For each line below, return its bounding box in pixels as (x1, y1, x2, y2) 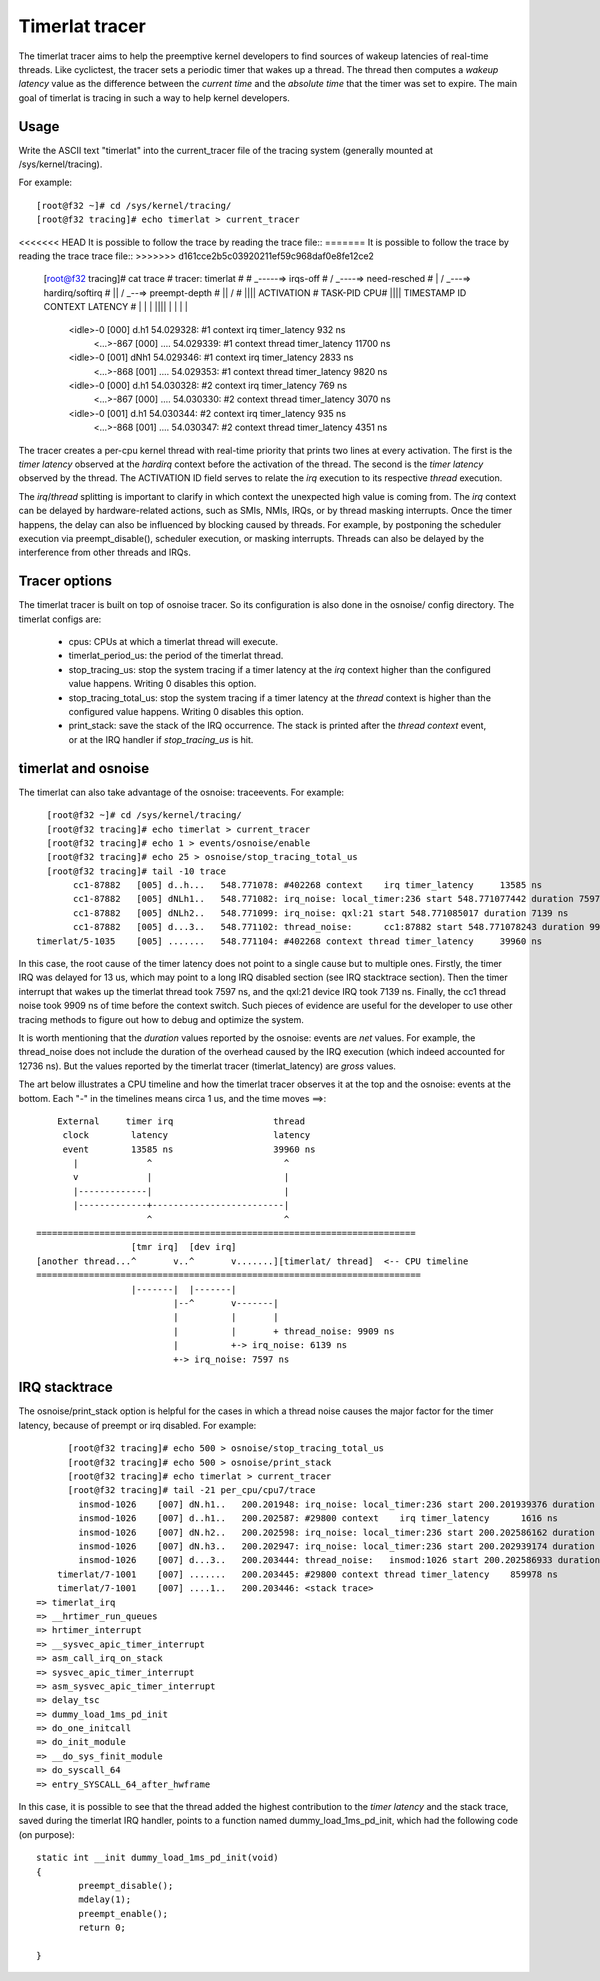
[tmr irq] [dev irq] (130, 1241, 237, 1253)
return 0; (78, 1922, 127, 1934)
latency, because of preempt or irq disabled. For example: (18, 1419, 257, 1431)
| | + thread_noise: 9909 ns (173, 1325, 395, 1337)
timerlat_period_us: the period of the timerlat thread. (68, 650, 284, 662)
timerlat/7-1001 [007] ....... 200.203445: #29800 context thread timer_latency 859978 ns (56, 1568, 559, 1580)
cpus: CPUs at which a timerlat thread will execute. (68, 636, 279, 648)
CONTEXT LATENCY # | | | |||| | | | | (43, 301, 189, 313)
